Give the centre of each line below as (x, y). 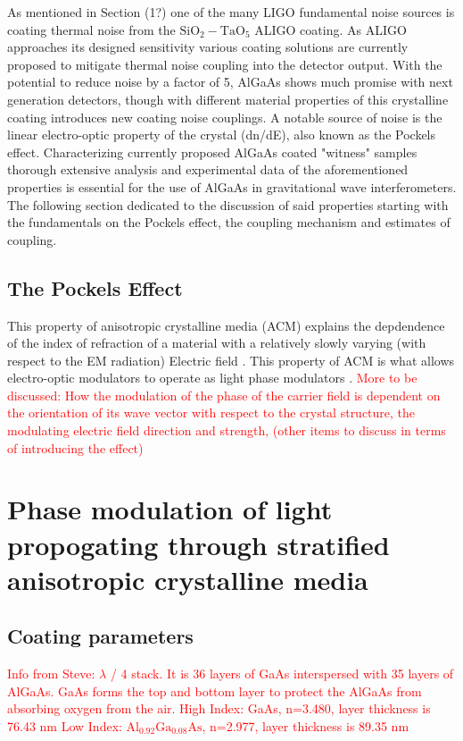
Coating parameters (100, 636)
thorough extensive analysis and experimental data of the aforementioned (208, 169)
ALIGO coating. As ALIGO (331, 29)
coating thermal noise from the (91, 29)
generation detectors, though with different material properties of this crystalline (228, 99)
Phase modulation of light (170, 509)
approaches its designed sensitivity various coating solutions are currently (208, 47)
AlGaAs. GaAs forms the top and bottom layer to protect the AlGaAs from (215, 690)
